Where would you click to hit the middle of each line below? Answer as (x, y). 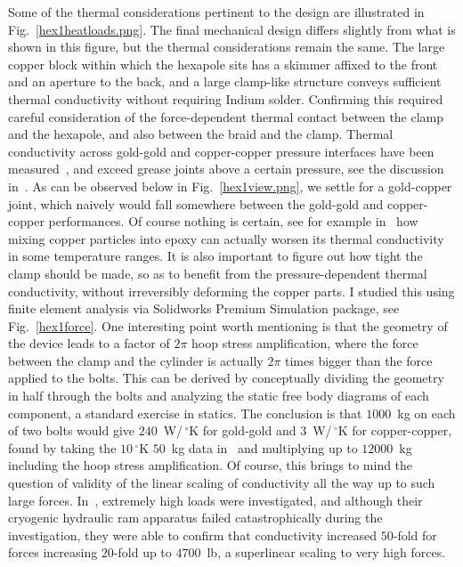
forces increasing (53, 552)
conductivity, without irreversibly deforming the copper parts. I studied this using (231, 291)
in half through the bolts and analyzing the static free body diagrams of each (219, 396)
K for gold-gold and (243, 430)
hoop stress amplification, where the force (305, 343)
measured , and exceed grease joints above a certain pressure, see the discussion (226, 169)
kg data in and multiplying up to (264, 447)
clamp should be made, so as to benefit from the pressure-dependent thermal (218, 273)
